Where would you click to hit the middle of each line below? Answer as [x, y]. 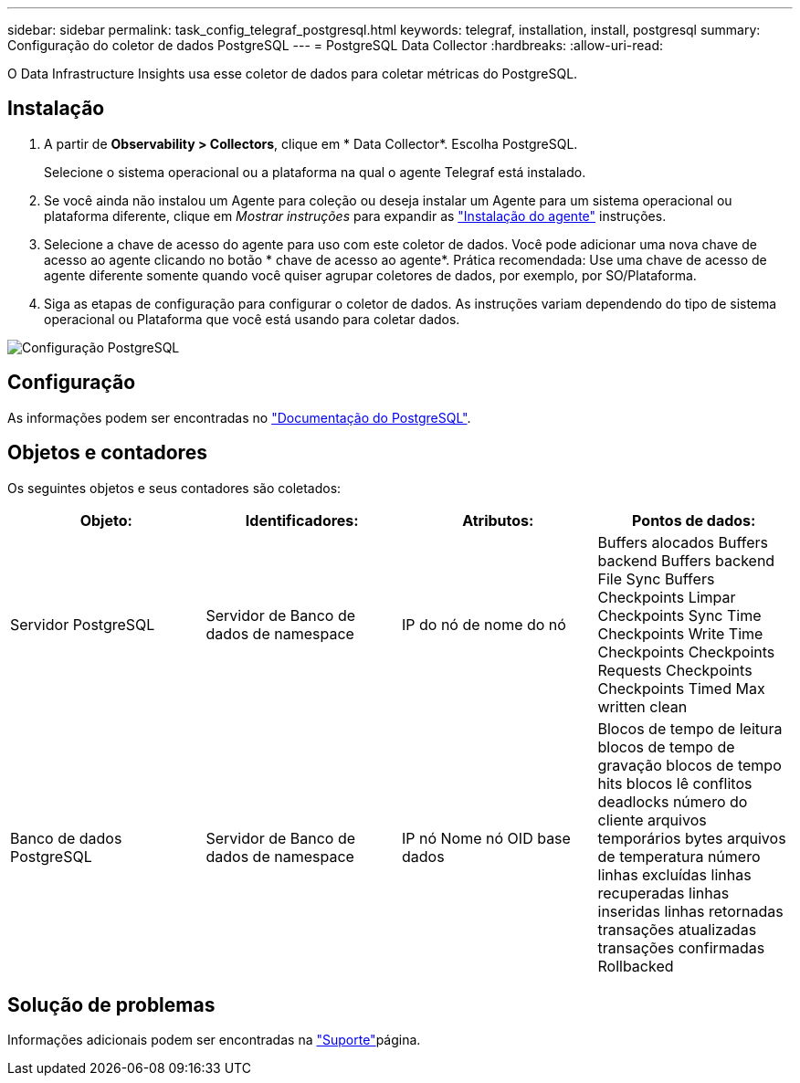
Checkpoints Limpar [667, 597]
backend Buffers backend [686, 560]
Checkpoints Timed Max [681, 688]
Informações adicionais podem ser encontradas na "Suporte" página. [214, 1040]
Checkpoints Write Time [680, 633]
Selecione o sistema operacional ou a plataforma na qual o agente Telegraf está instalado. [315, 172]
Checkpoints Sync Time [679, 615]
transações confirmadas [681, 947]
